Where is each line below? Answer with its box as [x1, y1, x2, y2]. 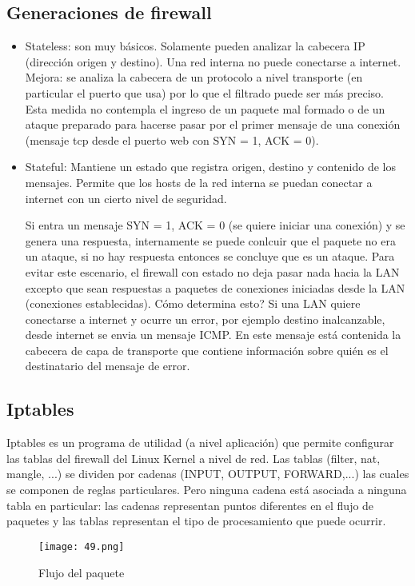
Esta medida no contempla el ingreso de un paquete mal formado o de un [25, 100, 385, 117]
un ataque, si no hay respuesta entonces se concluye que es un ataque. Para [25, 248, 395, 265]
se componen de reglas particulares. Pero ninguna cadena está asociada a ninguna [6, 481, 407, 498]
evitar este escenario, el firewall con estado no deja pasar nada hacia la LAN [25, 263, 400, 280]
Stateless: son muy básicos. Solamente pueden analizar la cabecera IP [25, 38, 365, 54]
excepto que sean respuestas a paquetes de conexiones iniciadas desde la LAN [25, 279, 405, 296]
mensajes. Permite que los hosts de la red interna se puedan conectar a [25, 173, 373, 190]
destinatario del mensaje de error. [25, 357, 190, 374]
